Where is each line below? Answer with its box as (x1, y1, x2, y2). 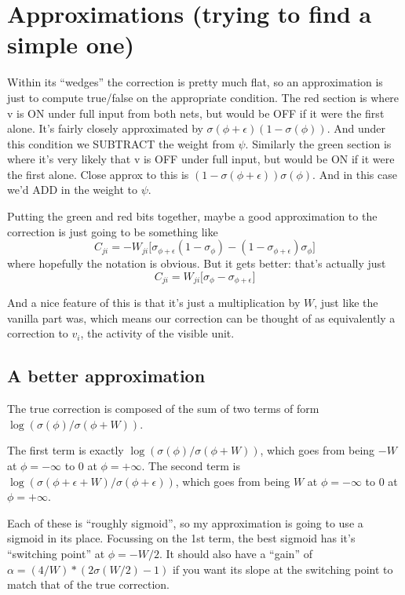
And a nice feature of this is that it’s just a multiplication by (7, 294, 301, 311)
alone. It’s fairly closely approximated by (7, 120, 203, 137)
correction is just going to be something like (7, 223, 218, 239)
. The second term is (141, 458, 240, 474)
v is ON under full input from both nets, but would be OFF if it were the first (7, 104, 385, 121)
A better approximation (7, 363, 206, 388)
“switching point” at (7, 546, 105, 562)
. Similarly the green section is (245, 135, 392, 151)
